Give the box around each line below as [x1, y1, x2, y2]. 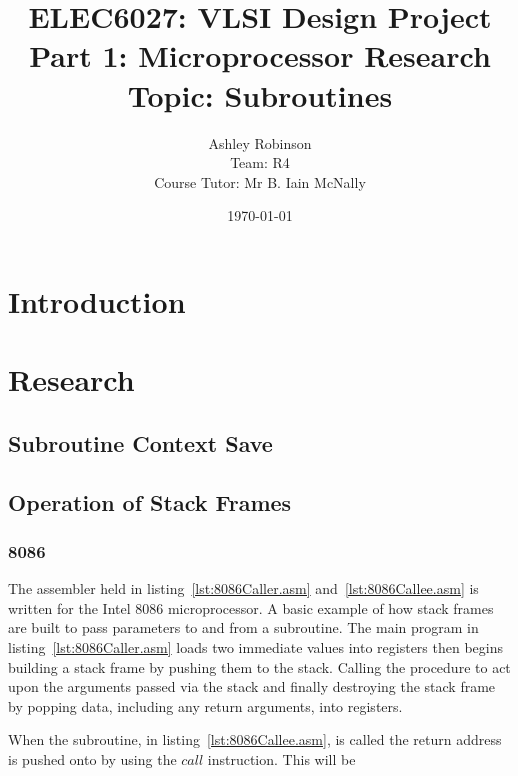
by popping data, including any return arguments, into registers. [8, 695, 403, 716]
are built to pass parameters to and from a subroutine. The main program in [8, 617, 479, 638]
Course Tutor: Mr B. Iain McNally [154, 171, 366, 192]
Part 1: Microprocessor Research [29, 35, 491, 76]
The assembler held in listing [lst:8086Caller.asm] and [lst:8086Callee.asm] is [8, 578, 479, 599]
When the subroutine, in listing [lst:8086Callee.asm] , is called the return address [8, 729, 502, 750]
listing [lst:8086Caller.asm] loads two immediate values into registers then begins [8, 637, 503, 657]
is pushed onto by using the [8, 748, 177, 769]
